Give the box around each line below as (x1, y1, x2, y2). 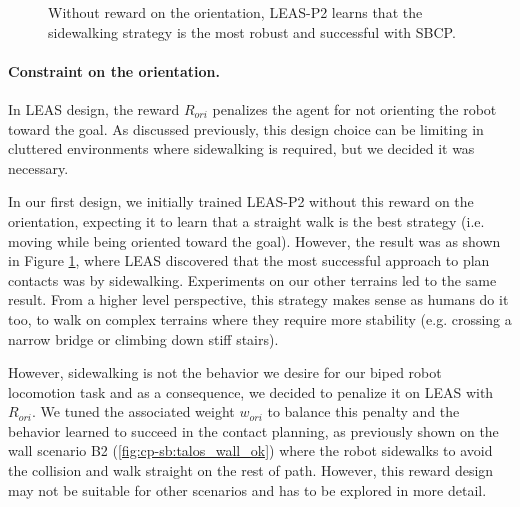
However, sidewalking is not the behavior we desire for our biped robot (8, 362, 442, 383)
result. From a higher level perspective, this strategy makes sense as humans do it (8, 289, 509, 310)
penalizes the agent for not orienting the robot (212, 98, 497, 119)
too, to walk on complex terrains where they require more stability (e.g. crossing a (8, 308, 512, 329)
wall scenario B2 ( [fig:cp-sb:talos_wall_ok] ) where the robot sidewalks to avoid (8, 440, 493, 461)
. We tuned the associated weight (32, 401, 235, 422)
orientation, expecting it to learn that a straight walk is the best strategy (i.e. (8, 210, 485, 231)
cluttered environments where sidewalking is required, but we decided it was (8, 138, 475, 159)
